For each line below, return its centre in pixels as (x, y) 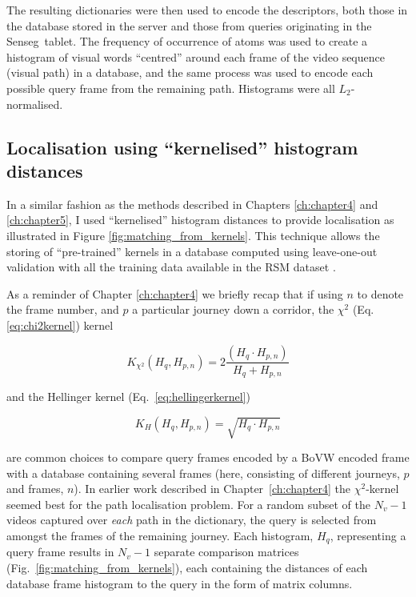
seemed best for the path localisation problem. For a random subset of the (188, 504)
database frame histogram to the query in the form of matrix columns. (180, 583)
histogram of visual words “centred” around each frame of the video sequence (196, 56)
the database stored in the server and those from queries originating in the (189, 25)
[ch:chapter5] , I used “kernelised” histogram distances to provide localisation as (200, 220)
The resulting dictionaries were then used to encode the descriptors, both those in (207, 10)
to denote (380, 293)
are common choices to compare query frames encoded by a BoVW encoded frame (208, 457)
